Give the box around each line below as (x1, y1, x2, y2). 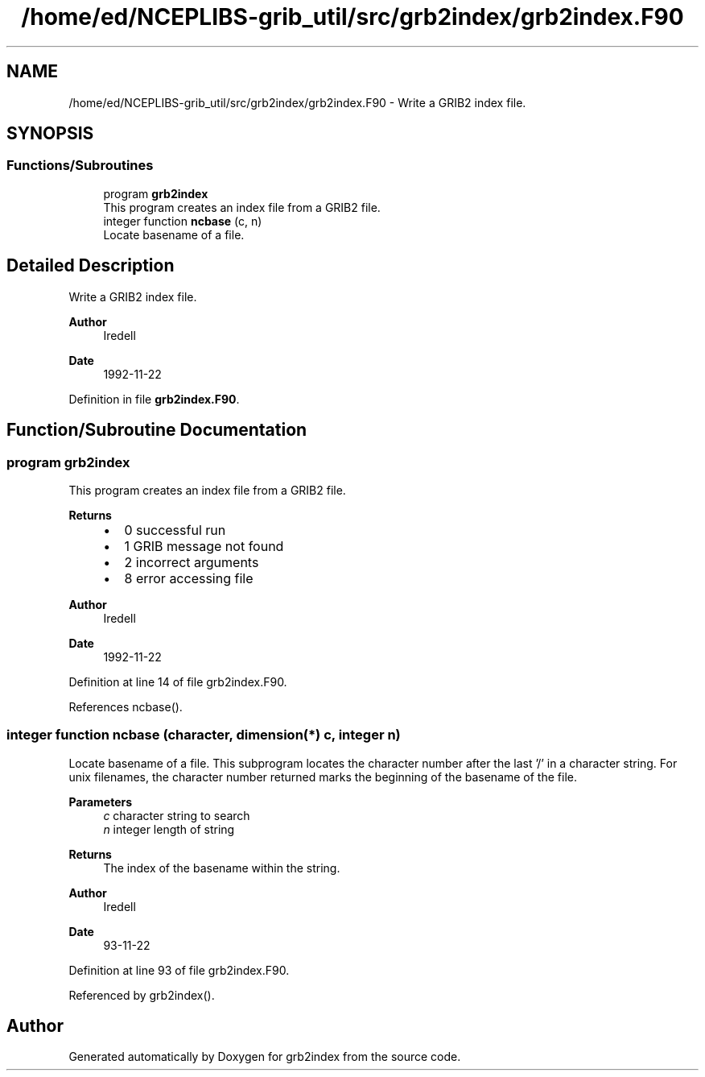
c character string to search (103, 808, 250, 822)
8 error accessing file (124, 570, 254, 586)
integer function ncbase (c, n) (103, 213, 262, 228)
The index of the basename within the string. (103, 860, 340, 875)
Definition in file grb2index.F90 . (68, 391, 240, 406)
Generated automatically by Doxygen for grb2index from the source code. (68, 1050, 461, 1064)
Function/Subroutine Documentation (6, 420, 307, 441)
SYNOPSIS (6, 123, 94, 144)
